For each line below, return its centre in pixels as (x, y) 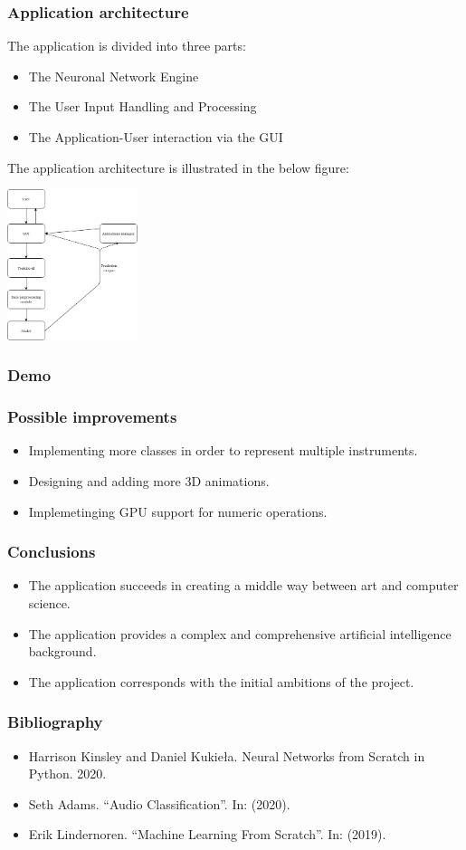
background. (62, 651)
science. (49, 602)
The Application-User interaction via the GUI (156, 137)
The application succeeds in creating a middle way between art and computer (243, 585)
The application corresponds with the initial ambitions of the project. (221, 681)
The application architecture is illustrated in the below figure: (178, 167)
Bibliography (55, 722)
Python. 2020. (67, 774)
